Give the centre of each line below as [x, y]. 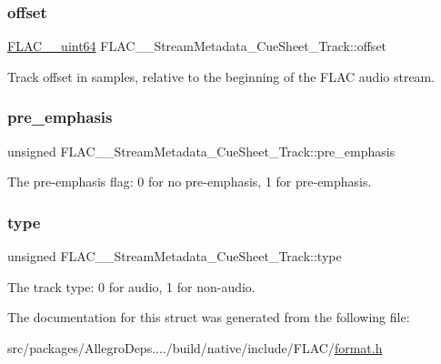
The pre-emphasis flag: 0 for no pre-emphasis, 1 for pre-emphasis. [190, 182]
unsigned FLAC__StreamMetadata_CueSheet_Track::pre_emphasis [201, 151]
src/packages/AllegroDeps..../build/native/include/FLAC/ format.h [195, 347]
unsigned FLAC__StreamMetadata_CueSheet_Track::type [175, 256]
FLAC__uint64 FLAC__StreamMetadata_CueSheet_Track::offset [197, 46]
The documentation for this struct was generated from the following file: [209, 317]
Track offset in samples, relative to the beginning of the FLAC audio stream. [221, 76]
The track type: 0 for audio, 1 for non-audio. [131, 286]
